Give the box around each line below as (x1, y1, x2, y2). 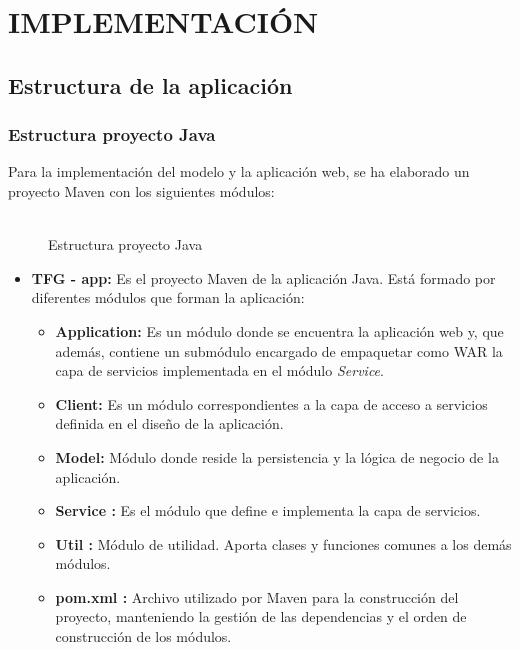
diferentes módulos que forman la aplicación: (31, 287, 305, 308)
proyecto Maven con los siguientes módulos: (8, 180, 275, 201)
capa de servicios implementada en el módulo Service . (55, 360, 384, 381)
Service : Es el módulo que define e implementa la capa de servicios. (55, 500, 481, 521)
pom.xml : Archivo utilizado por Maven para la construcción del (55, 586, 459, 607)
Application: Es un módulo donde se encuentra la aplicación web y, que (55, 320, 504, 341)
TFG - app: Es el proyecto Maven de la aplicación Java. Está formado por (31, 267, 496, 288)
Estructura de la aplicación (8, 69, 293, 100)
